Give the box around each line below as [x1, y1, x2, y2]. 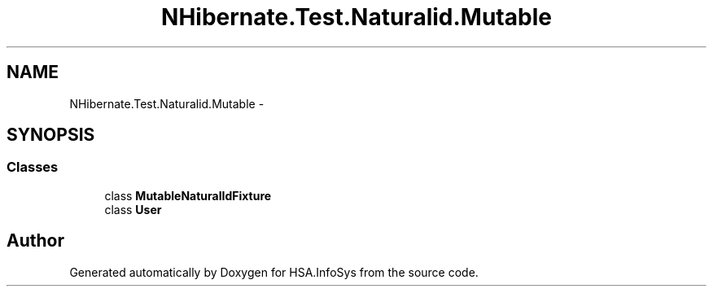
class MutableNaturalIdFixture [104, 188, 272, 203]
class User [104, 202, 162, 216]
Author [7, 230, 64, 251]
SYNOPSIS [7, 125, 95, 146]
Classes [7, 159, 59, 176]
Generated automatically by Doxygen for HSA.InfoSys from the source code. [69, 265, 479, 279]
